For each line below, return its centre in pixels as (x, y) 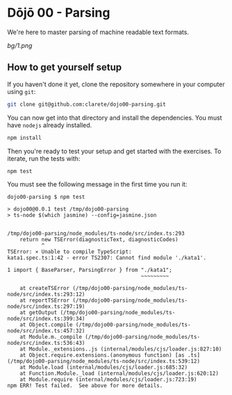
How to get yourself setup (65, 67)
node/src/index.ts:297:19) (46, 307)
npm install (24, 138)
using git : (22, 91)
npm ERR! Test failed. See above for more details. (85, 386)
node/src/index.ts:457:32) (46, 331)
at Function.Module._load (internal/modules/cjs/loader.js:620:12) (119, 373)
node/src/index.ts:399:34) (46, 319)
